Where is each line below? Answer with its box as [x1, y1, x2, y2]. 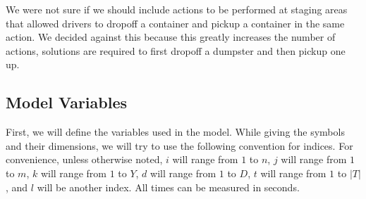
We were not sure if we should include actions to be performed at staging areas [6, 2, 348, 16]
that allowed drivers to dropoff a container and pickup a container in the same [6, 15, 345, 30]
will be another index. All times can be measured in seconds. [37, 179, 300, 194]
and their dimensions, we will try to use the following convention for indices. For [6, 138, 353, 153]
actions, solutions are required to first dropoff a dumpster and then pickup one [6, 43, 346, 58]
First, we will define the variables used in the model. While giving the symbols [6, 124, 345, 139]
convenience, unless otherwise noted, [6, 152, 163, 167]
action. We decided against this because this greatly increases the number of [6, 30, 336, 44]
